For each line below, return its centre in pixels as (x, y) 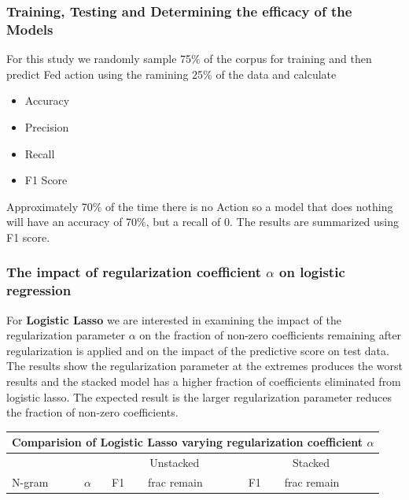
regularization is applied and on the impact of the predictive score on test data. (198, 350)
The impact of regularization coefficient (134, 272)
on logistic (312, 272)
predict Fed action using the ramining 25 (105, 74)
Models (30, 29)
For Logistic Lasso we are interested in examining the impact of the (174, 319)
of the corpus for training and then (288, 59)
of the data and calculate (276, 74)
